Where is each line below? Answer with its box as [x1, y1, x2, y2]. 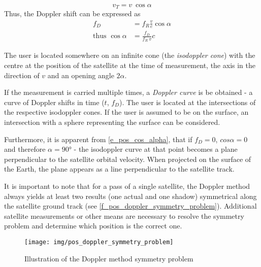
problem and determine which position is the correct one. [4, 220, 182, 231]
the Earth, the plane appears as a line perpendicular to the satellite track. [4, 163, 235, 174]
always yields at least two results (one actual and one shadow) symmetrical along [4, 190, 257, 201]
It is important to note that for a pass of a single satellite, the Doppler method [4, 180, 250, 191]
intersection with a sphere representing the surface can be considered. [4, 116, 220, 127]
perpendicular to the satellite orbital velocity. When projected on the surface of [4, 153, 251, 164]
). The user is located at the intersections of [119, 96, 256, 107]
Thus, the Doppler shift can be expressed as [4, 8, 141, 19]
